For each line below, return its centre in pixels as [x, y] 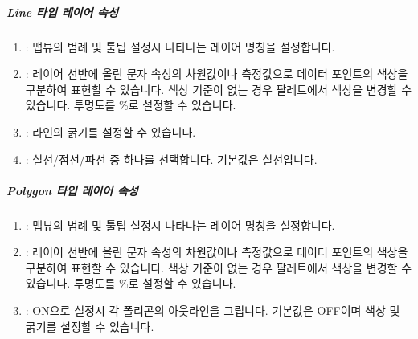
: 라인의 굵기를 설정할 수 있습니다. [111, 131]
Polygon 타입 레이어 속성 [72, 190]
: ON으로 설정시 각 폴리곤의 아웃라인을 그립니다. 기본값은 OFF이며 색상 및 [213, 310]
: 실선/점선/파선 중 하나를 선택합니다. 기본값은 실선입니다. [171, 159]
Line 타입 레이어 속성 [62, 12]
